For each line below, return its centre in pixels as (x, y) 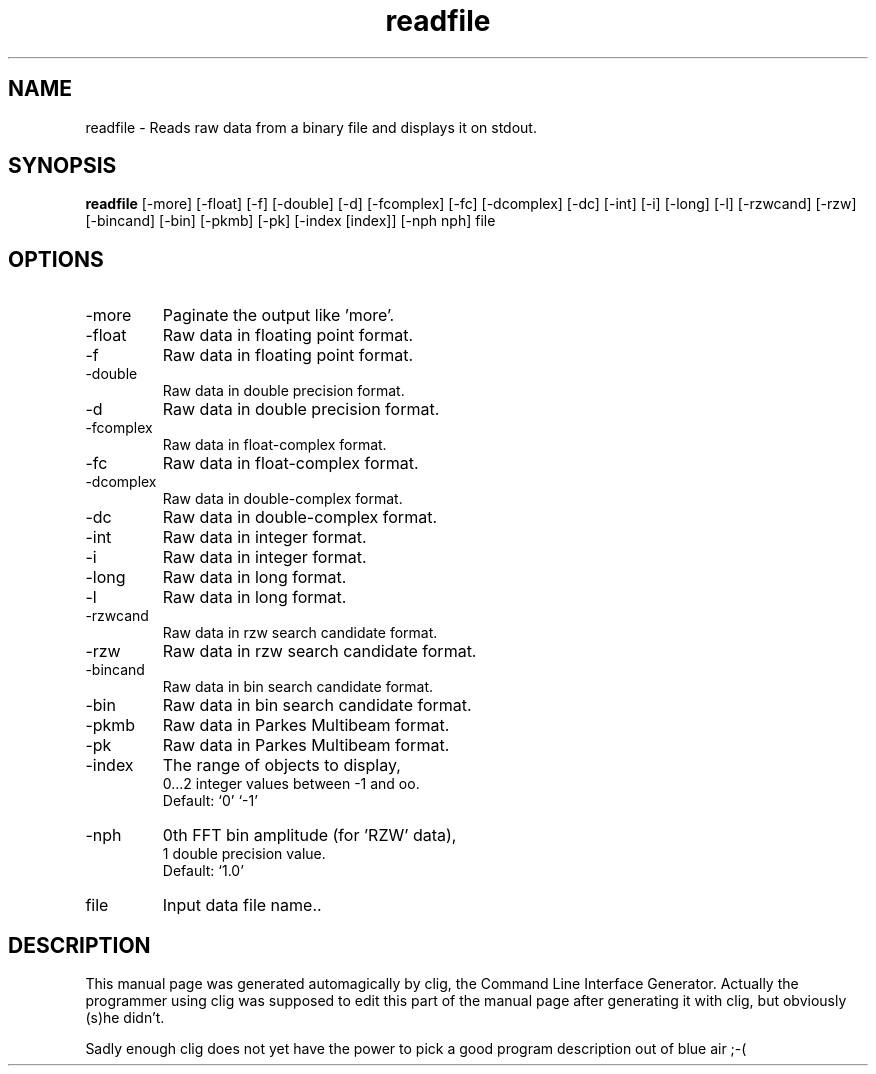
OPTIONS (56, 259)
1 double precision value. (244, 854)
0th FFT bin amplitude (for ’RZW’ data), (309, 835)
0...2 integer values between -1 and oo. (291, 784)
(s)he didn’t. (125, 1018)
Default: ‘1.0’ (203, 871)
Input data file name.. (242, 905)
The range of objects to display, (281, 765)
